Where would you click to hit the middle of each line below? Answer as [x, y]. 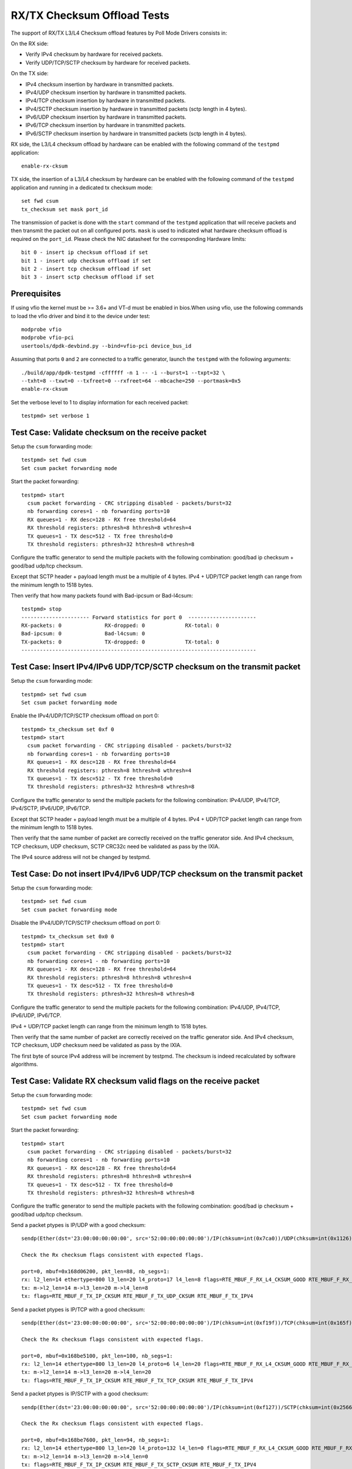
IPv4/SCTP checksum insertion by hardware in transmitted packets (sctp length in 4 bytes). [136, 109]
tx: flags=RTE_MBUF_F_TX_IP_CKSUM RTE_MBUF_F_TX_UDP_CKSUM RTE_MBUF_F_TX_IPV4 [137, 1296]
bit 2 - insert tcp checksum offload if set [87, 269]
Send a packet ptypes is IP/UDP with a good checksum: [78, 1225]
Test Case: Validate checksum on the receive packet [109, 432]
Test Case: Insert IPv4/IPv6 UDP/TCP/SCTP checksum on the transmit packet [156, 667]
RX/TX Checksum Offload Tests [90, 15]
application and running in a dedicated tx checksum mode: [82, 187]
